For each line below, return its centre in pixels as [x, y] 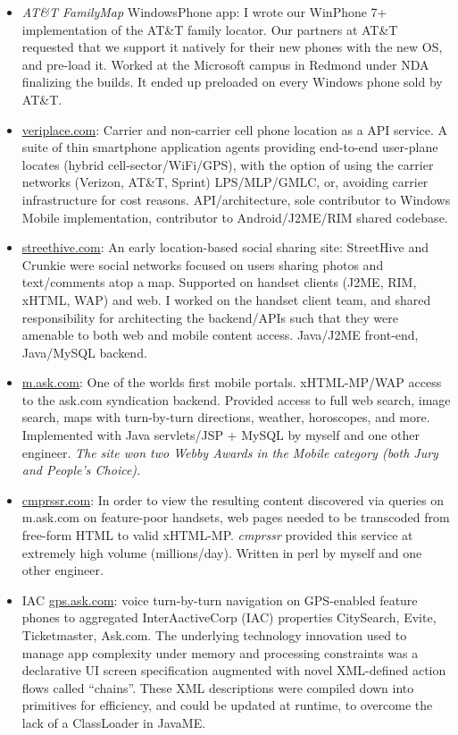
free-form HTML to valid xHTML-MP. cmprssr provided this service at [217, 535]
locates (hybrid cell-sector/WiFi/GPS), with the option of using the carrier [228, 164]
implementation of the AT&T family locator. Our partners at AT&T [210, 29]
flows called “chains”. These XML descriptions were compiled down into [218, 687]
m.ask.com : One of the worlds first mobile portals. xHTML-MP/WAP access [232, 382]
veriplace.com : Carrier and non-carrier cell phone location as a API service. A [235, 129]
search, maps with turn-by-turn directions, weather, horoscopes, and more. [226, 417]
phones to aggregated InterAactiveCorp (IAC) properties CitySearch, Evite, [229, 617]
